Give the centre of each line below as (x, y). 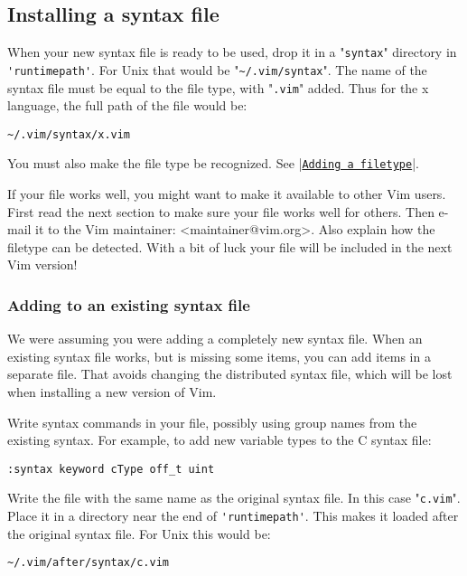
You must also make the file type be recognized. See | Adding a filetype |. (213, 163)
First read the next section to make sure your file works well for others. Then (221, 211)
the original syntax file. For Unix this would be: (139, 533)
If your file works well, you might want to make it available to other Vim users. (227, 194)
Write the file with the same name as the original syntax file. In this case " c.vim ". (234, 498)
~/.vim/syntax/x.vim (69, 134)
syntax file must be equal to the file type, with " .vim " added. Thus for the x (218, 87)
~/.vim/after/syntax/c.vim (88, 563)
